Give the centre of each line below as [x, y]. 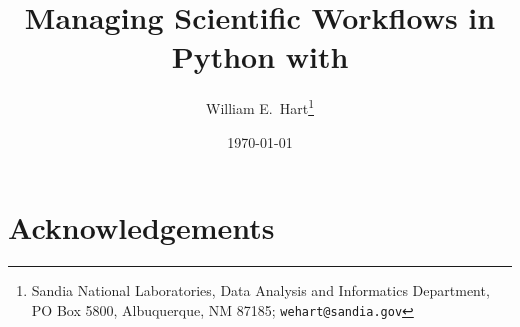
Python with [260, 56]
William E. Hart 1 [260, 106]
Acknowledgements [141, 227]
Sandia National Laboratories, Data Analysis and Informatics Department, [260, 290]
